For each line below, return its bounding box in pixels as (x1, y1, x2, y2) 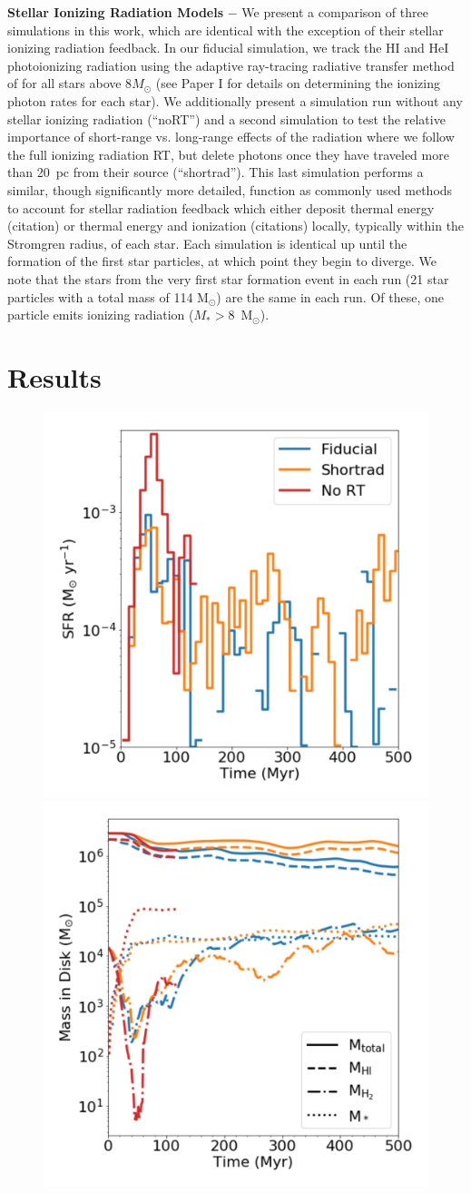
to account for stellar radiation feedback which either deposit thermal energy (7, 198, 435, 217)
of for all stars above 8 (7, 74, 132, 93)
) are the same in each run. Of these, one (216, 287, 444, 306)
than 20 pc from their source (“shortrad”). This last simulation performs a (7, 163, 424, 182)
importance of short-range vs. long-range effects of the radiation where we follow (7, 127, 455, 146)
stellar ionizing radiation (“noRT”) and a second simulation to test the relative (7, 109, 446, 128)
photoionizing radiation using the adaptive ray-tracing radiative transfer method (7, 55, 455, 74)
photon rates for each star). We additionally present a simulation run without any (7, 91, 463, 110)
